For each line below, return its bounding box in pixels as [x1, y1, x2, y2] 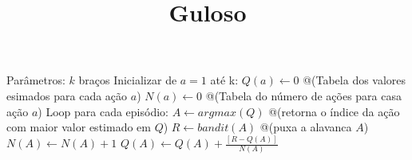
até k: [210, 72, 239, 88]
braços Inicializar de [78, 72, 177, 88]
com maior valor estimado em [6, 119, 151, 135]
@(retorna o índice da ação [268, 103, 400, 119]
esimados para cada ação [6, 87, 128, 103]
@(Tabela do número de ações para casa [205, 87, 402, 103]
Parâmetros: [6, 72, 65, 88]
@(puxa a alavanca [259, 119, 352, 135]
